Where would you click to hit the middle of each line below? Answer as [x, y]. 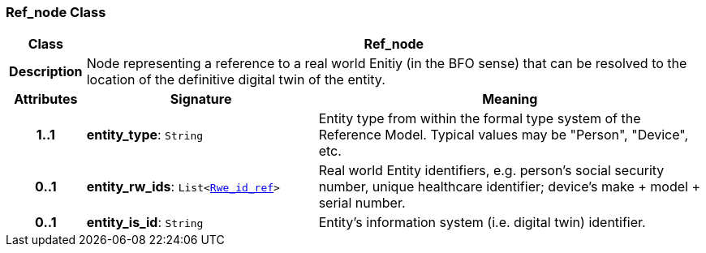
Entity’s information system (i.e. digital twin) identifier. [482, 223]
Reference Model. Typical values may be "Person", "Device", [504, 135]
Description [46, 72]
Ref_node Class [56, 12]
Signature [201, 99]
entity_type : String [145, 135]
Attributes [46, 99]
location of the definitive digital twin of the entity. [236, 80]
